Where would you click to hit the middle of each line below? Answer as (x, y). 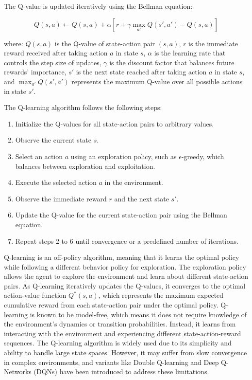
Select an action (39, 156)
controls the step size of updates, (53, 62)
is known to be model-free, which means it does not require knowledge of (138, 314)
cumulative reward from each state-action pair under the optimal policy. (111, 305)
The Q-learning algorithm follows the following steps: (83, 107)
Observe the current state (53, 140)
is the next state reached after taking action (141, 72)
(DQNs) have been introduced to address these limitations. (121, 371)
